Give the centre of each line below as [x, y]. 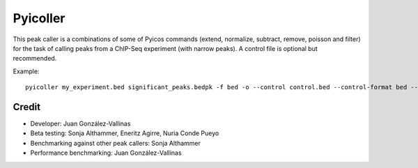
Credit [27, 107]
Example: [26, 71]
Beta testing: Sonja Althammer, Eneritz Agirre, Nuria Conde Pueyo [125, 133]
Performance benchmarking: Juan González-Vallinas [106, 153]
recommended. [35, 59]
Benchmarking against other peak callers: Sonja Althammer [116, 143]
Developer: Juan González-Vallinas [80, 124]
